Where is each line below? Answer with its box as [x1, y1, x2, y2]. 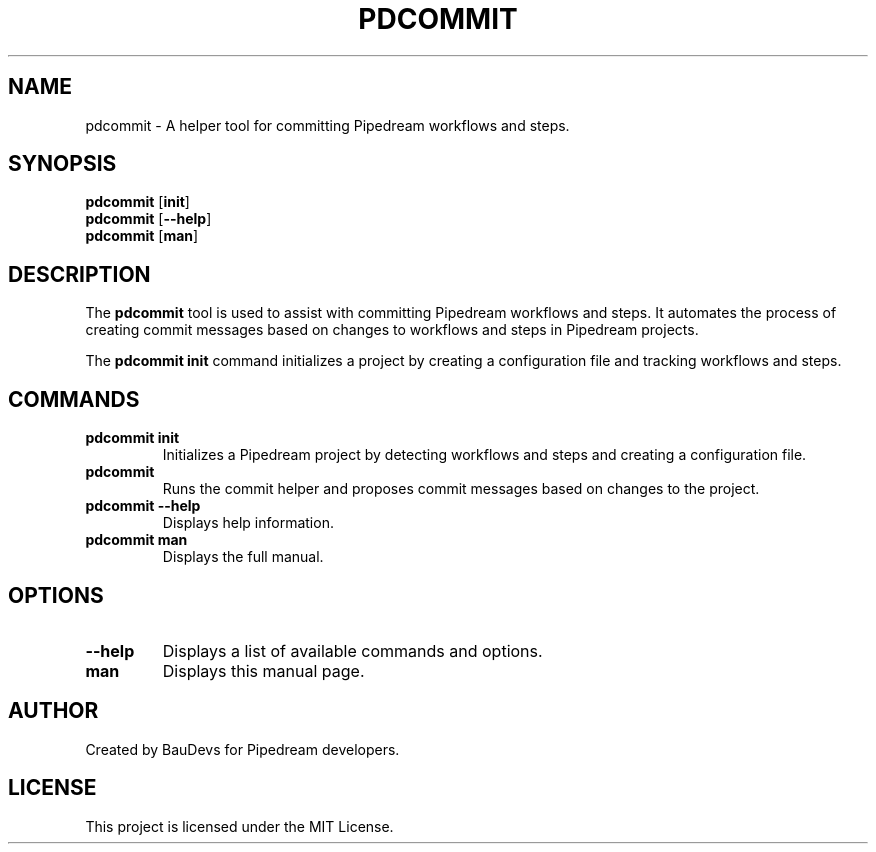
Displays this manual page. [162, 660, 365, 681]
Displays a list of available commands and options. [162, 640, 543, 661]
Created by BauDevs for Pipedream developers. [85, 740, 400, 758]
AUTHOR [8, 698, 99, 724]
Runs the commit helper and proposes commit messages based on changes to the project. [162, 480, 760, 498]
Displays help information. [162, 514, 334, 532]
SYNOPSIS [8, 151, 117, 177]
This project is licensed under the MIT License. [85, 817, 394, 835]
